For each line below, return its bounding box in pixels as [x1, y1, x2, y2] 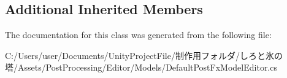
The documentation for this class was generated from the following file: [5, 28, 272, 41]
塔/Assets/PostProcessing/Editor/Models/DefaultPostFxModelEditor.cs [5, 61, 277, 74]
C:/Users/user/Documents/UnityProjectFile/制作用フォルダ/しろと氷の [5, 49, 283, 61]
